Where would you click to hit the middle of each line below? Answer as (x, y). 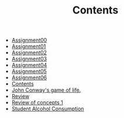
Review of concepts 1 (37, 103)
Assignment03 (29, 59)
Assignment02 (29, 53)
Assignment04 (29, 65)
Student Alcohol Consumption (48, 109)
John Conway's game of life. (46, 90)
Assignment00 (29, 40)
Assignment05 (29, 72)
